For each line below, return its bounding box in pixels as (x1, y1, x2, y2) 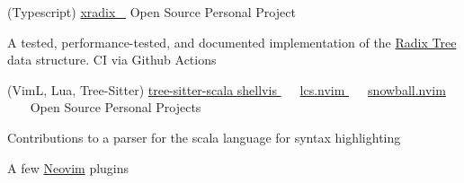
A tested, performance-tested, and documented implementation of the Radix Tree (7, 32, 457, 51)
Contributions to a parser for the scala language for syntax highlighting (7, 127, 401, 146)
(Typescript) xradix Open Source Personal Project (7, 3, 296, 21)
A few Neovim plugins (7, 158, 129, 177)
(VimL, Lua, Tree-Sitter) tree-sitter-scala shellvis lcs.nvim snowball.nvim (7, 80, 446, 99)
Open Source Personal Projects (30, 98, 201, 117)
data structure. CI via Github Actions (7, 50, 217, 69)
